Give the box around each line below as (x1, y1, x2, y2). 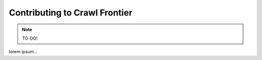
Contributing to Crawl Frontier (9, 7, 133, 18)
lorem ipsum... (9, 49, 38, 55)
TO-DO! (22, 35, 38, 41)
